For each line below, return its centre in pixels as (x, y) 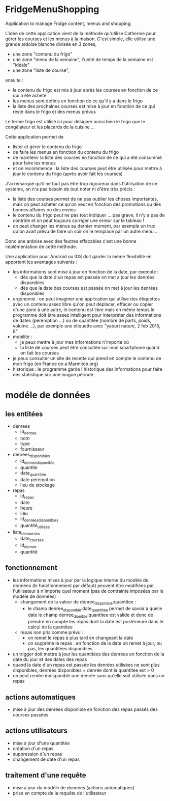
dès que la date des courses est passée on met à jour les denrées (89, 288)
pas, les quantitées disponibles (60, 649)
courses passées (30, 714)
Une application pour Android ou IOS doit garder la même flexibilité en (78, 256)
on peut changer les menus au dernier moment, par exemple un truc (84, 226)
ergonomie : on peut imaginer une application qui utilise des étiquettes (86, 298)
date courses (32, 539)
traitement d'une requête (46, 775)
